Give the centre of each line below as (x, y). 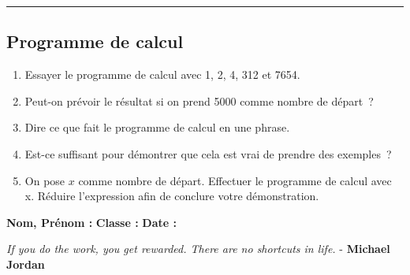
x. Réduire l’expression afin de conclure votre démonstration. (172, 196)
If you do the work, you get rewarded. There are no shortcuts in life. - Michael (198, 249)
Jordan (26, 264)
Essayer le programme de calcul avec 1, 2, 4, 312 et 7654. (162, 74)
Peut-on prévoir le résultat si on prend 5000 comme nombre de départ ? (199, 100)
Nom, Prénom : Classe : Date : (91, 222)
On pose (45, 180)
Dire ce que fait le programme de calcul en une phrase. (157, 127)
